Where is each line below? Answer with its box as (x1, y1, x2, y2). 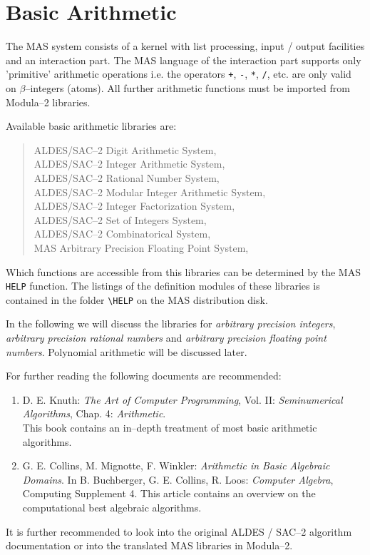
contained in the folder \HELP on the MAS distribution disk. (6, 292, 268, 307)
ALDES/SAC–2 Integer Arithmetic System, (34, 156, 225, 171)
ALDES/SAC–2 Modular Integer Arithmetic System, (34, 184, 266, 199)
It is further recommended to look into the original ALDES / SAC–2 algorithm (6, 524, 352, 539)
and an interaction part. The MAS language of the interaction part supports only (6, 52, 361, 67)
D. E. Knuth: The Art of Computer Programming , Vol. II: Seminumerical (22, 392, 343, 407)
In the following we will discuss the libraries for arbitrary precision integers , (6, 316, 336, 331)
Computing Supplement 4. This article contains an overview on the (22, 486, 316, 501)
